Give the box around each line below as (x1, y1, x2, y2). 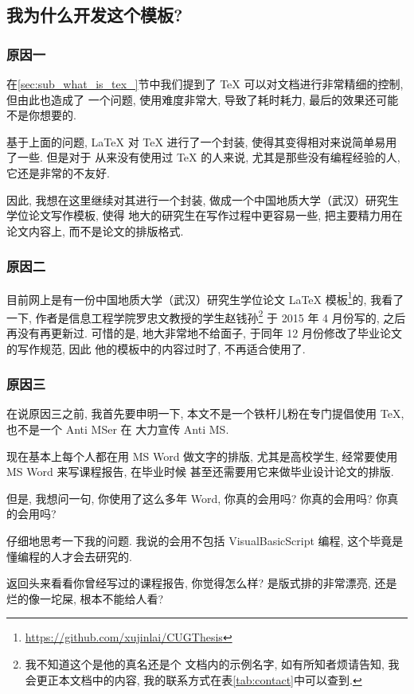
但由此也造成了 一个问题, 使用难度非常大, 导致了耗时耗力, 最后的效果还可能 (6, 91, 399, 107)
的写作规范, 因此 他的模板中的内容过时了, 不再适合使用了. (6, 340, 306, 357)
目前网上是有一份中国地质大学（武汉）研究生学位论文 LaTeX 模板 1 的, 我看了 (6, 288, 404, 307)
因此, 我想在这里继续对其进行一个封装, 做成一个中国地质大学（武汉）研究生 (6, 191, 400, 208)
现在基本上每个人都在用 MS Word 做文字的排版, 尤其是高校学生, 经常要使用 (6, 447, 398, 464)
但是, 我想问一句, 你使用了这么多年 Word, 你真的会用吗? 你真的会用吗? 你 (6, 489, 388, 506)
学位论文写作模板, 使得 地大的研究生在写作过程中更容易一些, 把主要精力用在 (6, 207, 403, 224)
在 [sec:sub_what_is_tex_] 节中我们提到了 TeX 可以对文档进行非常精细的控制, (6, 76, 404, 92)
